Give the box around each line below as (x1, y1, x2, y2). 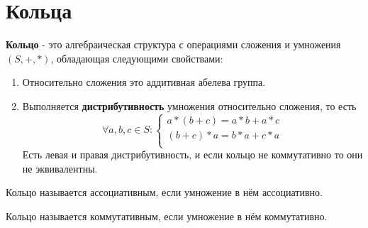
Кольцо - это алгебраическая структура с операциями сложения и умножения (6, 37, 341, 52)
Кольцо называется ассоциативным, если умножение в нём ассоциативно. (6, 185, 323, 200)
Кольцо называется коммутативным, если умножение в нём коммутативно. (6, 208, 328, 223)
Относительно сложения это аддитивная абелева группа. (22, 75, 266, 89)
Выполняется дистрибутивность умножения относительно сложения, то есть (22, 98, 357, 113)
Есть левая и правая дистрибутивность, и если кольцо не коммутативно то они (22, 147, 363, 162)
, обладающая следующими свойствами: (50, 50, 223, 65)
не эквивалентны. (22, 161, 98, 175)
